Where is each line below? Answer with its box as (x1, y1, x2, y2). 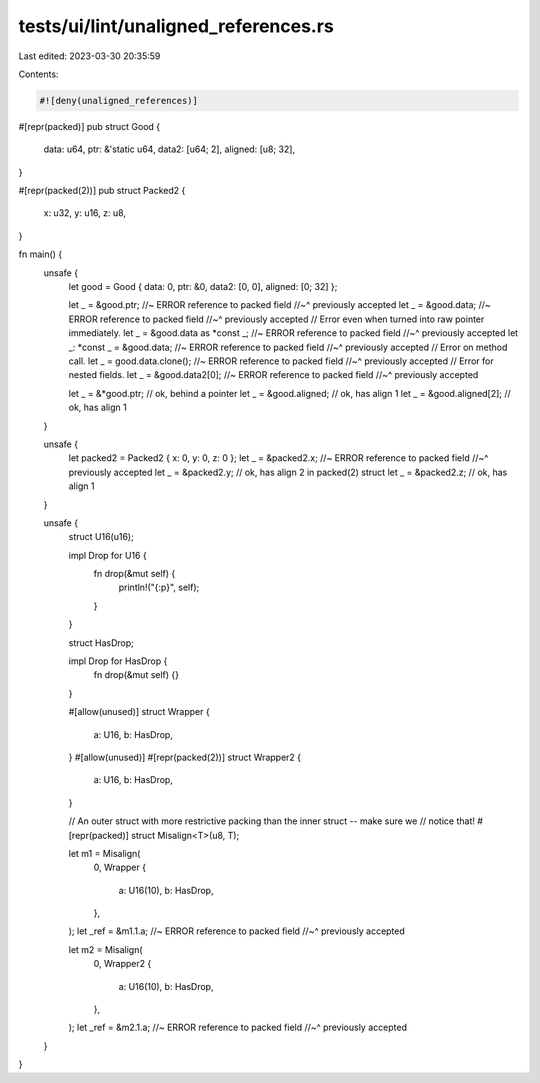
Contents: (18, 68, 59, 80)
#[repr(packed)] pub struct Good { (18, 120, 161, 132)
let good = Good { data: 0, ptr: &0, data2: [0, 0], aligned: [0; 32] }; (68, 281, 338, 293)
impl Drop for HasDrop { (68, 655, 168, 667)
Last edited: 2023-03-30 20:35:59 (18, 50, 161, 62)
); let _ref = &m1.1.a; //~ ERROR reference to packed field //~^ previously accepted (68, 925, 405, 937)
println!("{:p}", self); (118, 581, 200, 594)
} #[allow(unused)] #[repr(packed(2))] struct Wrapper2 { (68, 751, 302, 763)
